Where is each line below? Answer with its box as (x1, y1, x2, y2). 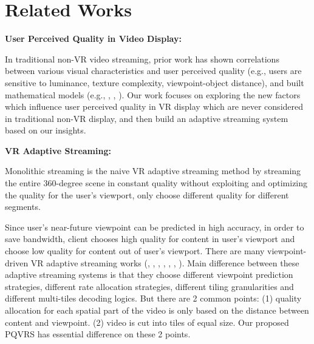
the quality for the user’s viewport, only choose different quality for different (5, 188, 289, 201)
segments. (5, 200, 41, 213)
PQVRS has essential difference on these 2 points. (5, 328, 191, 340)
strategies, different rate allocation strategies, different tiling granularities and (5, 280, 294, 292)
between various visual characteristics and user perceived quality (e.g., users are (5, 64, 302, 77)
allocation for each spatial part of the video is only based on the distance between (5, 304, 309, 316)
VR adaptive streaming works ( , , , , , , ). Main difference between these (30, 256, 299, 269)
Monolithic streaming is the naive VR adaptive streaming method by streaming (5, 164, 301, 177)
